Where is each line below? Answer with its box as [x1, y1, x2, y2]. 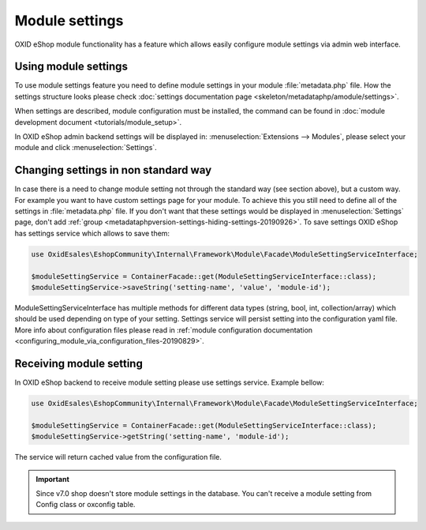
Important [35, 474, 70, 483]
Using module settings [14, 60, 128, 73]
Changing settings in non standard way [14, 164, 212, 177]
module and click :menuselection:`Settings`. [14, 143, 157, 152]
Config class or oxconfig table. [35, 500, 136, 509]
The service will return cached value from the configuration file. [14, 453, 222, 462]
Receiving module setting [14, 357, 144, 370]
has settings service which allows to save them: [14, 228, 170, 238]
